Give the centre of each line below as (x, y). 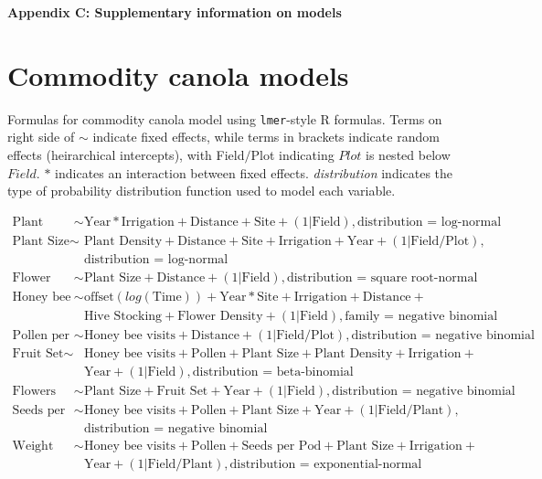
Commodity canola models (178, 75)
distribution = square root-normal (382, 277)
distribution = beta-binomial (273, 373)
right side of (41, 137)
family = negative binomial (421, 316)
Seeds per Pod (282, 447)
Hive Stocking (123, 316)
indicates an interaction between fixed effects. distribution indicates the (254, 172)
